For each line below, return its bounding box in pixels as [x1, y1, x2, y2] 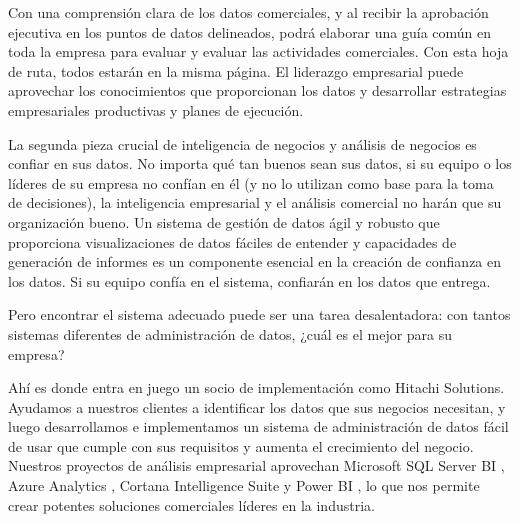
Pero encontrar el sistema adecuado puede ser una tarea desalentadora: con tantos [8, 304, 511, 325]
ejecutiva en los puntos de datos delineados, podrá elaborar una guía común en [8, 21, 492, 42]
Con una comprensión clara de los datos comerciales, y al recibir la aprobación [8, 2, 489, 22]
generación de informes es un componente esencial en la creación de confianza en [8, 251, 502, 272]
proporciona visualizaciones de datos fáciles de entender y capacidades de [8, 231, 457, 252]
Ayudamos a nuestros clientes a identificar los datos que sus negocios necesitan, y [8, 396, 506, 417]
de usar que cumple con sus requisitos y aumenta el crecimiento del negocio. [8, 435, 474, 456]
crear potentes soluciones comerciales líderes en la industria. [8, 494, 375, 515]
